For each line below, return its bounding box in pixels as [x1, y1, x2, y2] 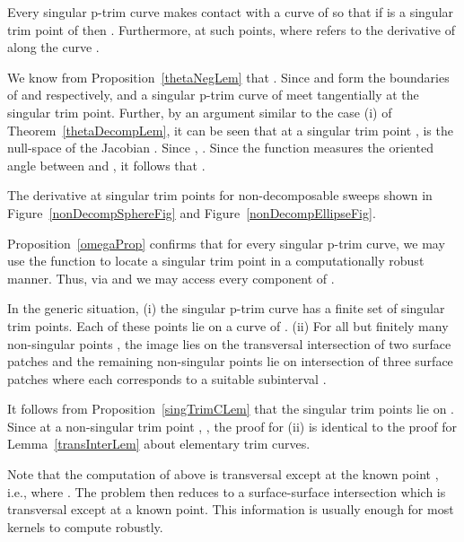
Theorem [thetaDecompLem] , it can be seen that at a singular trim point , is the [7, 120, 453, 139]
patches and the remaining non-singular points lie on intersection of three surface [7, 352, 453, 371]
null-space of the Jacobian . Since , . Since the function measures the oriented [7, 138, 433, 157]
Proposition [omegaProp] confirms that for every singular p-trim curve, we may [7, 233, 445, 252]
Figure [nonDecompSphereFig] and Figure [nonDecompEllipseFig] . [7, 203, 376, 222]
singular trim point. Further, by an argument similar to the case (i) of [7, 102, 392, 121]
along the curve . [7, 38, 100, 57]
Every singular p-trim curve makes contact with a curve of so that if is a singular [7, 3, 454, 21]
